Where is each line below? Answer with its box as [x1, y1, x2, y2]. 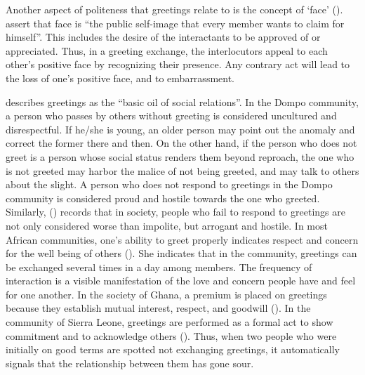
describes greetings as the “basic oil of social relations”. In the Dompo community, [6, 94, 359, 109]
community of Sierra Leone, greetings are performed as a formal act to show [6, 315, 333, 329]
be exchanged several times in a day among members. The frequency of [6, 259, 312, 274]
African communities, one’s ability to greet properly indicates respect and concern [6, 232, 359, 246]
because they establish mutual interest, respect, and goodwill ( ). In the [6, 301, 311, 315]
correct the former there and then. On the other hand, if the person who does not [6, 136, 357, 150]
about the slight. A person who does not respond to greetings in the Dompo [6, 177, 333, 192]
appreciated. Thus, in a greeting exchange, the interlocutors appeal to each [6, 43, 328, 58]
